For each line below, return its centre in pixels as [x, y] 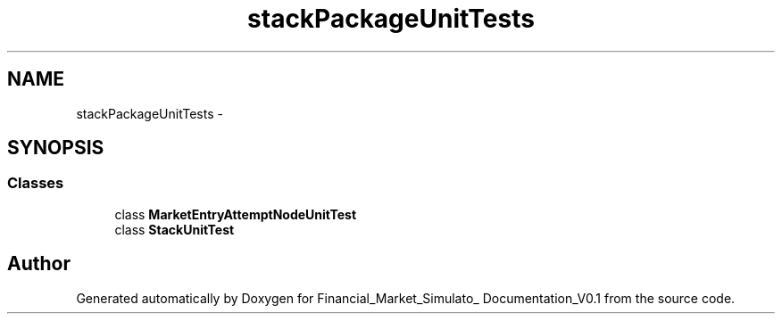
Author [39, 264]
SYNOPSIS [56, 148]
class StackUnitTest [175, 229]
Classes [36, 183]
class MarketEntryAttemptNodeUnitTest [236, 214]
